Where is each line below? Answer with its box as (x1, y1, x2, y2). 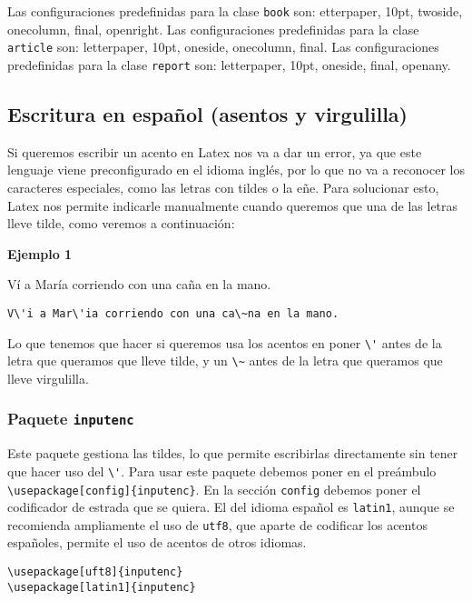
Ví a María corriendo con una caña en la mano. (7, 275, 271, 294)
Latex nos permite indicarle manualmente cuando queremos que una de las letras (7, 195, 458, 215)
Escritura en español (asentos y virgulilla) (7, 99, 408, 127)
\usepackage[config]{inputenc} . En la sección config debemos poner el (7, 479, 421, 498)
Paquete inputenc (7, 407, 134, 430)
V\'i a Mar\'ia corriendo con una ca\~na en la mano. (7, 306, 339, 320)
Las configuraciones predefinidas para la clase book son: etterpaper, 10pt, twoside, (7, 2, 463, 20)
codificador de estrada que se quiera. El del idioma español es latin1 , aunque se (7, 497, 455, 516)
